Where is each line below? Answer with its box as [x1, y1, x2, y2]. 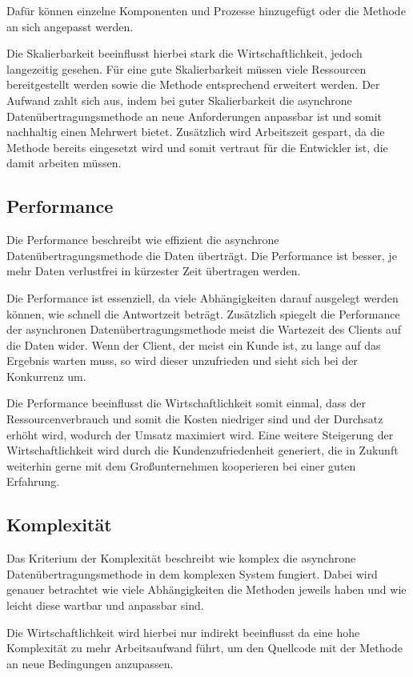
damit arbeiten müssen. [6, 154, 122, 171]
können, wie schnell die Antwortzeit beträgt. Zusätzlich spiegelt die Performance [6, 305, 400, 322]
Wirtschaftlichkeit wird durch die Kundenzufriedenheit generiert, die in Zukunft [6, 442, 399, 459]
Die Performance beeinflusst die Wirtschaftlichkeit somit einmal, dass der [6, 395, 366, 411]
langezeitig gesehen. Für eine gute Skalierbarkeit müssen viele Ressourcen [6, 60, 367, 77]
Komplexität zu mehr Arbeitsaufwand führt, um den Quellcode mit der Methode [6, 639, 403, 656]
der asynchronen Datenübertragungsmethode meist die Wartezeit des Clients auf [6, 321, 402, 338]
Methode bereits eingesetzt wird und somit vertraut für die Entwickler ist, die [6, 138, 388, 155]
